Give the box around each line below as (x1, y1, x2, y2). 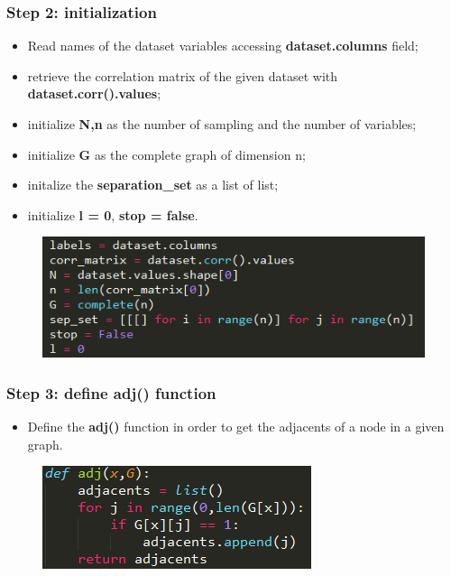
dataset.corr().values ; (27, 84, 161, 103)
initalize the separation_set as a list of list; (27, 175, 279, 194)
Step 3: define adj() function (6, 381, 216, 404)
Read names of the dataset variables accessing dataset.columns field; (27, 36, 419, 55)
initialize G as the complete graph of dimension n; (27, 144, 306, 163)
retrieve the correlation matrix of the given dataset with (27, 66, 338, 85)
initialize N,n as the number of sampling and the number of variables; (27, 115, 417, 133)
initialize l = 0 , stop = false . (27, 205, 198, 224)
